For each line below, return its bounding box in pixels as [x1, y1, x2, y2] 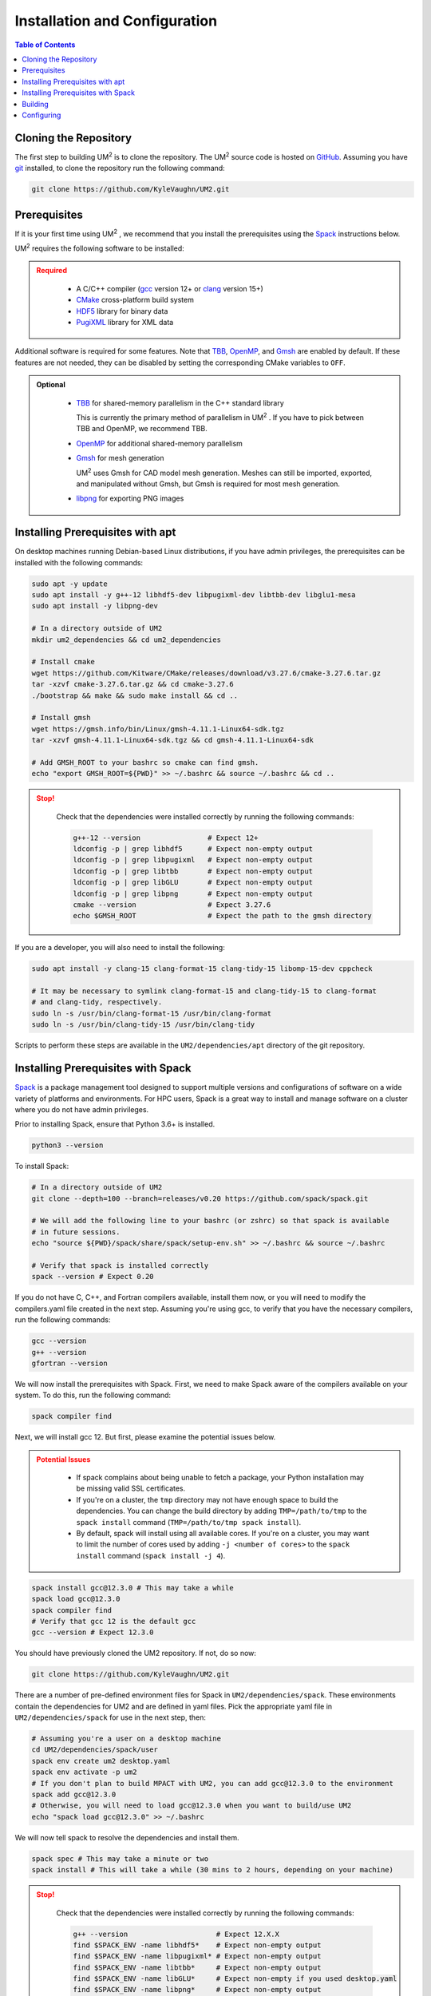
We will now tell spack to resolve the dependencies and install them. [14, 1832, 239, 1842]
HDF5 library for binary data [76, 306, 168, 315]
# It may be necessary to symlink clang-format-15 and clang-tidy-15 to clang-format [31, 987, 377, 996]
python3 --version [31, 1141, 104, 1150]
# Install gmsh [31, 713, 91, 723]
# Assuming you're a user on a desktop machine [31, 1734, 221, 1744]
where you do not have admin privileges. [14, 1104, 149, 1114]
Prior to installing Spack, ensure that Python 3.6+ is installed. [14, 1119, 215, 1129]
